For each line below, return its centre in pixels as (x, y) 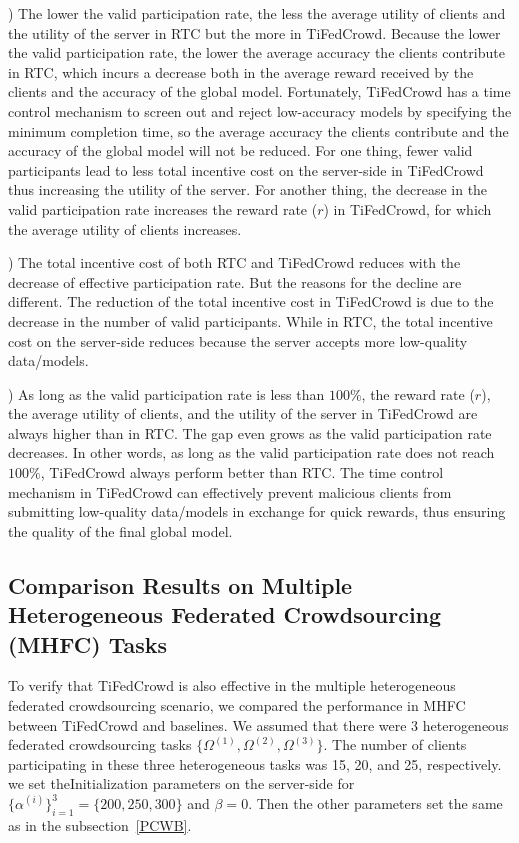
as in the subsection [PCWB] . (100, 824)
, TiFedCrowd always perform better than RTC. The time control (242, 472)
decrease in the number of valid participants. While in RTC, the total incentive (250, 320)
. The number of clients (395, 744)
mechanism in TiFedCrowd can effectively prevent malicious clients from (230, 491)
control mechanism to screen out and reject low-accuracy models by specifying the (260, 110)
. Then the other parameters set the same (375, 802)
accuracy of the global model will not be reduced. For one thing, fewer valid (240, 150)
